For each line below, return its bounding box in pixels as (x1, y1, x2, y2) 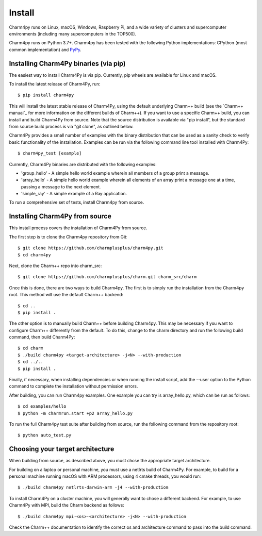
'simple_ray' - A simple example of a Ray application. (21, 191, 127, 197)
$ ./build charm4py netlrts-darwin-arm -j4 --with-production (17, 485, 169, 490)
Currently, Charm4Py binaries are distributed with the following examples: (9, 161, 157, 167)
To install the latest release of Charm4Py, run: (9, 81, 100, 87)
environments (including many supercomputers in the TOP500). (9, 31, 136, 36)
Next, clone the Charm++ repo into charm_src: (9, 263, 102, 268)
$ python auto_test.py (17, 433, 72, 438)
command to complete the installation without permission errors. (9, 384, 138, 389)
